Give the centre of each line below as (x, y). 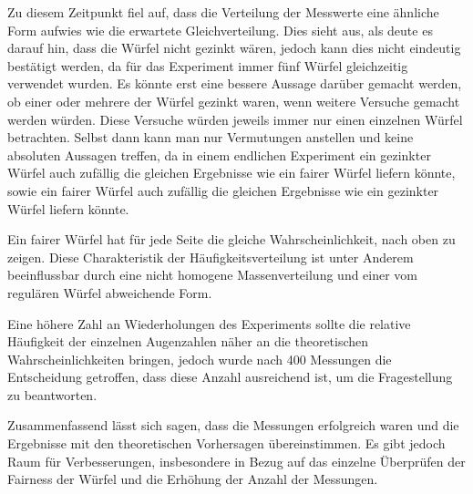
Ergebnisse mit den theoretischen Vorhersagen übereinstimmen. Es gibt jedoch (226, 443)
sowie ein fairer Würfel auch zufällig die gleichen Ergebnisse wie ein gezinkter (223, 190)
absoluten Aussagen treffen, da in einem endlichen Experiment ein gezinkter (219, 154)
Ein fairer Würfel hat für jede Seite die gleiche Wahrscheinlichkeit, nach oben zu (231, 239)
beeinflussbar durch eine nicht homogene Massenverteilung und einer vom (213, 275)
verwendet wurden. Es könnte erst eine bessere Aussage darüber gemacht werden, (235, 83)
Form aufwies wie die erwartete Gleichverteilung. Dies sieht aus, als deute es (220, 30)
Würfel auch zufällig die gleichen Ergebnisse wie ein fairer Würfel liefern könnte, (231, 173)
